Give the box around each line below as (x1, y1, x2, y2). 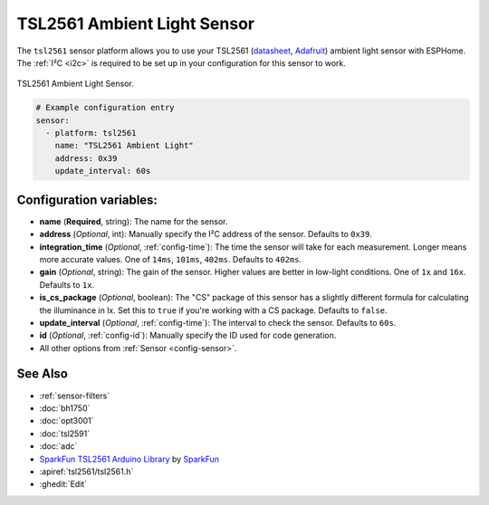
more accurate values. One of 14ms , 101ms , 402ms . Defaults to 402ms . (39, 253, 302, 264)
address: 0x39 (54, 153, 118, 163)
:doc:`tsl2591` (39, 428, 91, 439)
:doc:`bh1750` (39, 403, 91, 414)
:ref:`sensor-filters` (39, 390, 110, 401)
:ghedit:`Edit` (39, 479, 88, 490)
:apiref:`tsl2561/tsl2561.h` (39, 466, 134, 477)
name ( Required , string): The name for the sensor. (39, 215, 228, 226)
